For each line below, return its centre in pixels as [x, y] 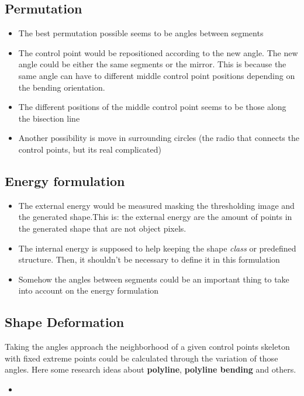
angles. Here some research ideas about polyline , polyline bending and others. [151, 369]
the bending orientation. [62, 87]
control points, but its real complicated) [90, 149]
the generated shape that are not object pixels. [102, 228]
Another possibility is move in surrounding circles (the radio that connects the [159, 138]
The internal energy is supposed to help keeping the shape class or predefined [157, 248]
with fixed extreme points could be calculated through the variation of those [141, 358]
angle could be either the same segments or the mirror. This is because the [152, 64]
